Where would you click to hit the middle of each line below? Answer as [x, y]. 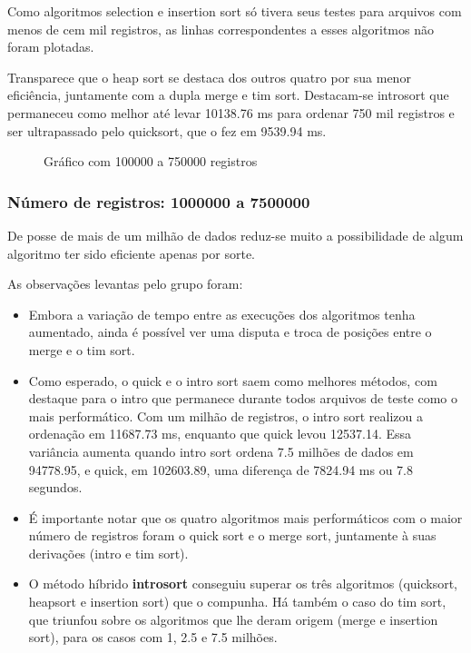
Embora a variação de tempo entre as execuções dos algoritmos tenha [222, 314]
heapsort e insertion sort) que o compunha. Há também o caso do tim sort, [237, 602]
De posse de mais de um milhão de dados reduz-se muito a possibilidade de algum [235, 235]
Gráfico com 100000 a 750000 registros [151, 161]
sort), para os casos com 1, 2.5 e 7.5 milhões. [153, 637]
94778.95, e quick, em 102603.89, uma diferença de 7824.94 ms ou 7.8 [221, 469]
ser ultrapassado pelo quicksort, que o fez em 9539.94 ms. [167, 130]
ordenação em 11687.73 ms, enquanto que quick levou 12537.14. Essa [220, 434]
